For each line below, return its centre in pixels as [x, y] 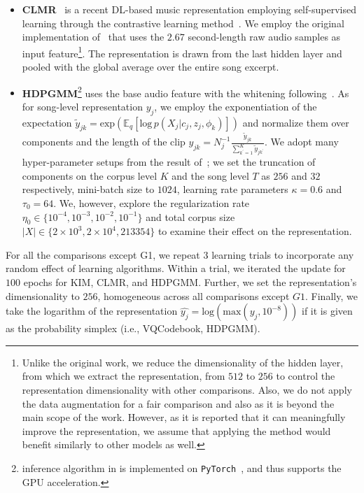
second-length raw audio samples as [264, 37]
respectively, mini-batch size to [88, 189]
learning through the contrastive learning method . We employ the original [183, 23]
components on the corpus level [90, 175]
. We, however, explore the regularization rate [152, 202]
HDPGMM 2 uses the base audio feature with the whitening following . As [185, 92]
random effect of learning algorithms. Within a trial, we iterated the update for [176, 268]
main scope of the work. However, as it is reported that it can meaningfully [184, 417]
